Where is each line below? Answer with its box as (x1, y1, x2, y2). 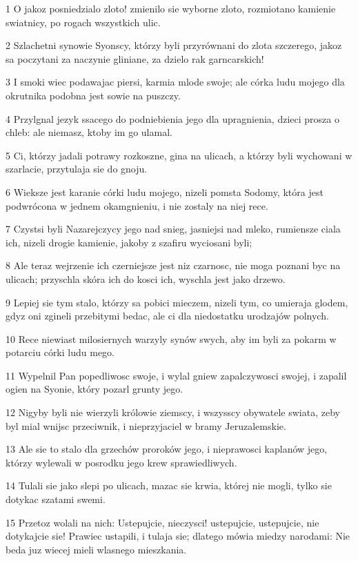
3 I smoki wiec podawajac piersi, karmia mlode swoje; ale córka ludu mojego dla (6, 75, 345, 89)
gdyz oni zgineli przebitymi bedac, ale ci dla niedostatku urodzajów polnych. (6, 308, 329, 323)
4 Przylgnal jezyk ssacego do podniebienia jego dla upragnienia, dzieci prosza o (6, 111, 339, 126)
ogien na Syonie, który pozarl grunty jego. (6, 382, 183, 396)
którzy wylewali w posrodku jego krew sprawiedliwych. (6, 455, 237, 469)
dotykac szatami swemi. (6, 492, 106, 506)
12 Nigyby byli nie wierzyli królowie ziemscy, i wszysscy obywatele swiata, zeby (6, 405, 340, 420)
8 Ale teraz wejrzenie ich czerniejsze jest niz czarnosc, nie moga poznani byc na (6, 258, 341, 273)
